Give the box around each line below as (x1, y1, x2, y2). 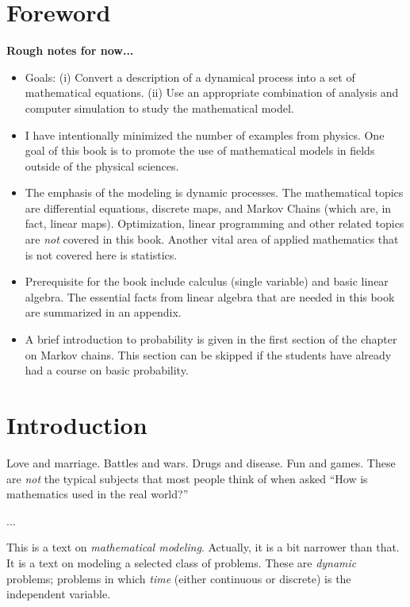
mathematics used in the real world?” (6, 486, 189, 502)
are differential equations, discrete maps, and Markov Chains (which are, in (25, 199, 392, 216)
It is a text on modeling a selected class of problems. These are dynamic (6, 554, 357, 571)
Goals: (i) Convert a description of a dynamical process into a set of (25, 68, 355, 85)
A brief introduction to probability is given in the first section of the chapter (25, 331, 397, 348)
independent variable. (6, 586, 111, 602)
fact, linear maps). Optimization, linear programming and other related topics (25, 215, 404, 232)
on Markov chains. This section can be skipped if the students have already (25, 346, 392, 363)
